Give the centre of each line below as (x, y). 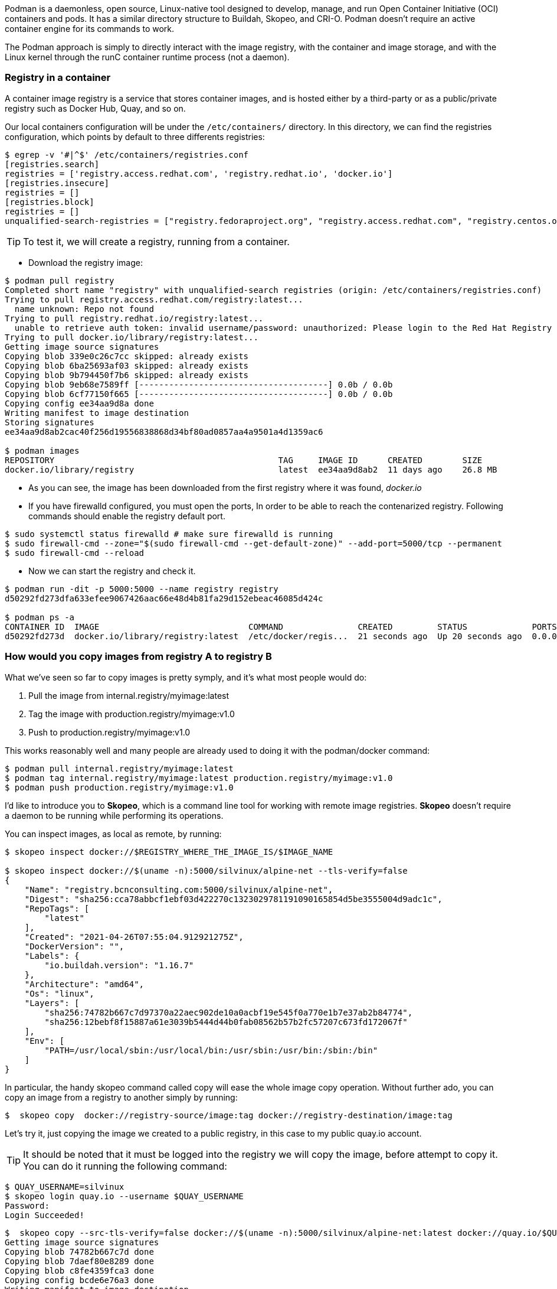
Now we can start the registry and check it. (112, 571)
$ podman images (42, 450)
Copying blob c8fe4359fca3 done (79, 1270)
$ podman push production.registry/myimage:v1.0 (119, 787)
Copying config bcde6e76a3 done (79, 1280)
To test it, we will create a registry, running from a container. (156, 241)
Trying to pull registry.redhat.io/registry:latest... (134, 318)
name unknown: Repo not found (84, 309)
